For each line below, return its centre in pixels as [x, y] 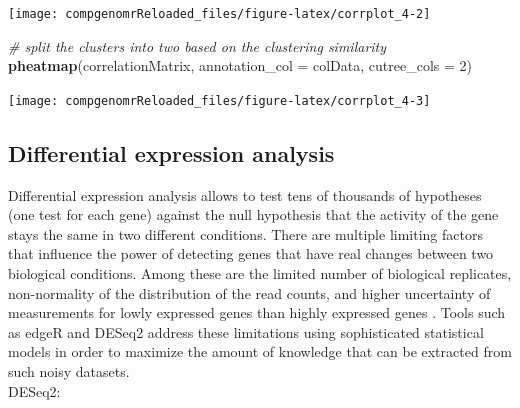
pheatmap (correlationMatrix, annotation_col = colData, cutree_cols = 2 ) [240, 65]
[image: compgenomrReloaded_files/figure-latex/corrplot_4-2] [219, 14]
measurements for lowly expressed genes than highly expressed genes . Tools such [257, 312]
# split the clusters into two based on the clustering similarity [197, 45]
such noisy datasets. [69, 371]
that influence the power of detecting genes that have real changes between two [251, 253]
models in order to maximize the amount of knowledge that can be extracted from [260, 351]
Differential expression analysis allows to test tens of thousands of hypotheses [245, 194]
